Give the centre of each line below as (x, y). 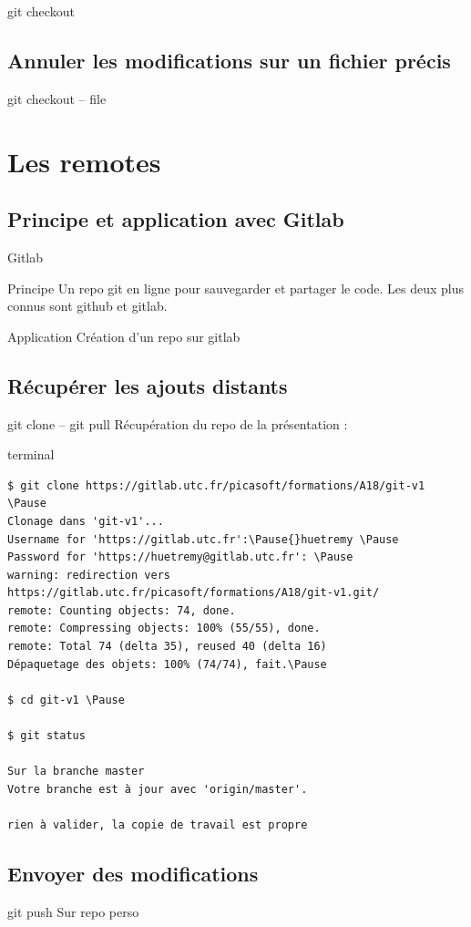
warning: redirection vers (89, 575)
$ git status (46, 736)
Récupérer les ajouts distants (148, 385)
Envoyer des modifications (133, 873)
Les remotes (84, 161)
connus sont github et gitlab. (87, 306)
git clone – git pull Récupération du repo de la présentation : (178, 423)
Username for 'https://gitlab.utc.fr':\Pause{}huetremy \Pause (203, 539)
